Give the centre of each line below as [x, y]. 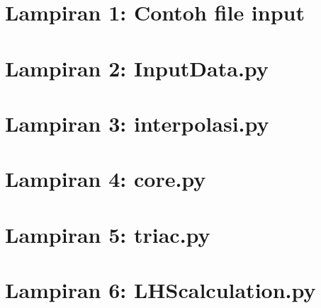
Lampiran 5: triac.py [108, 234]
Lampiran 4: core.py [106, 179]
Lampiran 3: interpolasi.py [137, 123]
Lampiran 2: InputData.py [137, 68]
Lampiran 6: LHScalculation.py [160, 290]
